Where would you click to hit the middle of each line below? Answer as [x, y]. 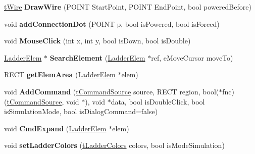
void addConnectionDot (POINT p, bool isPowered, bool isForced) [112, 23]
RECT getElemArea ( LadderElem [60, 74]
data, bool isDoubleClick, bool [158, 101]
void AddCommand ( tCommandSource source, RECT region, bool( [112, 91]
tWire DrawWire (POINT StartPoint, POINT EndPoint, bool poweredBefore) [128, 7]
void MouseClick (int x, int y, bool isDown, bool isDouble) [97, 41]
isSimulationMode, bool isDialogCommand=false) [81, 111]
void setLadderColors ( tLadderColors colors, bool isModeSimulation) [114, 145]
